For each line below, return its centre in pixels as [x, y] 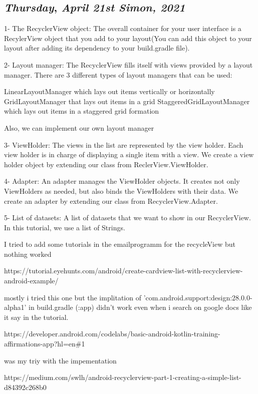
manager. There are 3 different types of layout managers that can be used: [118, 74]
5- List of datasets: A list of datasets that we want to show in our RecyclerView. [127, 218]
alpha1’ [15, 307]
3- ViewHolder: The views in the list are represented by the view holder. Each [124, 144]
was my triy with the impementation [60, 360]
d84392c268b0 [25, 387]
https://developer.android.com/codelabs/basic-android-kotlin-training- [112, 334]
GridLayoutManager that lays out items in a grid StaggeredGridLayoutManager [127, 101]
